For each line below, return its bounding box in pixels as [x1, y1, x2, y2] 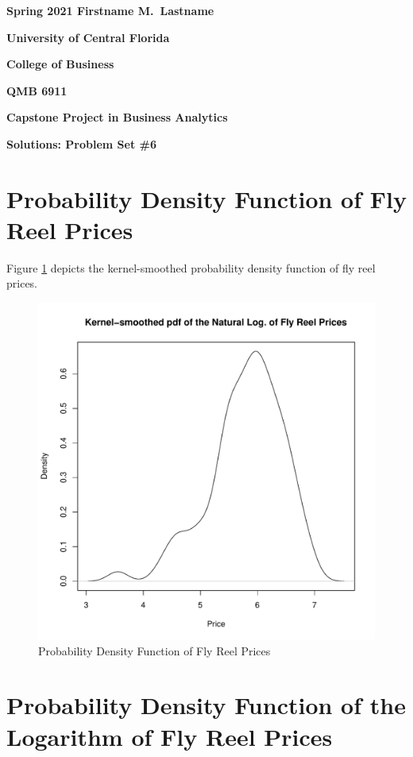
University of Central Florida [6, 29, 170, 45]
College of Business [6, 56, 114, 72]
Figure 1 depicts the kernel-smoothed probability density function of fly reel [6, 259, 376, 276]
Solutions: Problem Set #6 [6, 135, 156, 152]
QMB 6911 [6, 82, 68, 98]
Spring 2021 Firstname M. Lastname [6, 2, 214, 18]
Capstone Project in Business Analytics [6, 109, 228, 126]
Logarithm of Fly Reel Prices [6, 720, 333, 752]
